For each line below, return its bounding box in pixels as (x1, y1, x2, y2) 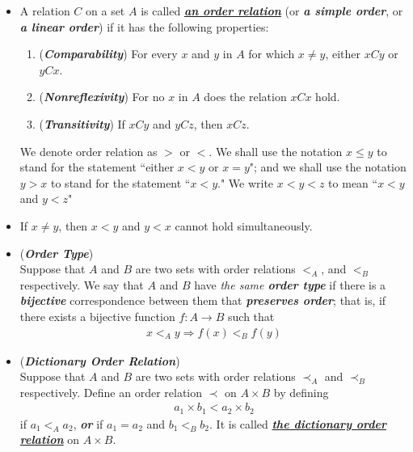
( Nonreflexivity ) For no (39, 88, 165, 105)
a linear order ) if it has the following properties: (19, 18, 269, 35)
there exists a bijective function (19, 307, 175, 324)
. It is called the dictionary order (209, 415, 387, 432)
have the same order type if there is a (194, 276, 386, 293)
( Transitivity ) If (39, 115, 125, 132)
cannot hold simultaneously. (175, 217, 313, 234)
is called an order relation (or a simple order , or (141, 2, 403, 19)
